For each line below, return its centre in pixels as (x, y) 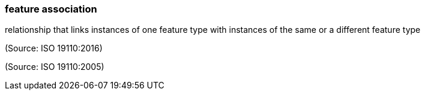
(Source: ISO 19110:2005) (55, 67)
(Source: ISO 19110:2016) (54, 48)
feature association (51, 9)
